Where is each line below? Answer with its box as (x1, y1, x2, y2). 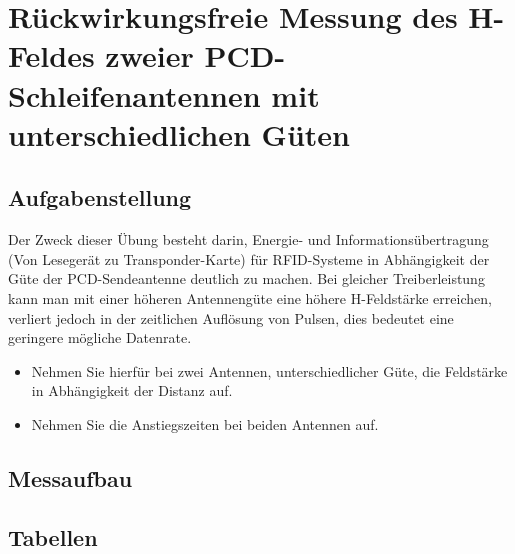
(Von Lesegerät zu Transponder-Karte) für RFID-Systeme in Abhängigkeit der (8, 248, 490, 269)
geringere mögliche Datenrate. (8, 327, 192, 348)
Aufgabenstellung (8, 182, 192, 213)
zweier (105, 35, 194, 76)
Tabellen (8, 521, 98, 552)
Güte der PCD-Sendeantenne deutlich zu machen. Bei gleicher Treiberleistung (8, 268, 485, 289)
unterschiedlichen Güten (8, 113, 350, 154)
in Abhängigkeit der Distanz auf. (31, 380, 233, 401)
